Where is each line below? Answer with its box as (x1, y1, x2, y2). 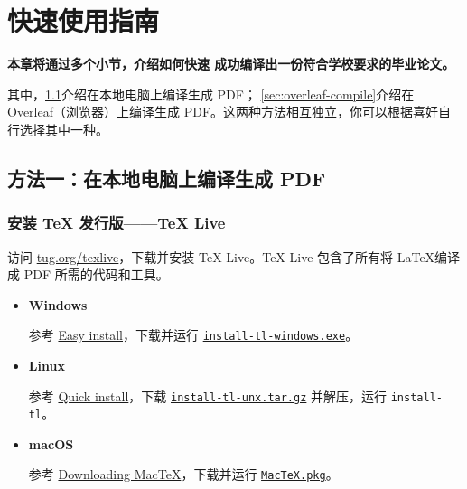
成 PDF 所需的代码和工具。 (7, 265, 169, 284)
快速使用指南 (7, 2, 160, 39)
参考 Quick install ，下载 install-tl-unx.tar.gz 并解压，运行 (28, 386, 388, 405)
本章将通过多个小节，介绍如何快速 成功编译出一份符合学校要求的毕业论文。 (7, 54, 455, 73)
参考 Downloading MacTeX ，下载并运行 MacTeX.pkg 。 (28, 465, 339, 484)
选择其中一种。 (19, 119, 108, 138)
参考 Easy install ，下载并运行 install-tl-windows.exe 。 (28, 325, 359, 344)
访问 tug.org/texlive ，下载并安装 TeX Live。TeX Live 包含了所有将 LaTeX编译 (7, 247, 461, 266)
